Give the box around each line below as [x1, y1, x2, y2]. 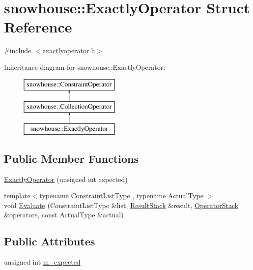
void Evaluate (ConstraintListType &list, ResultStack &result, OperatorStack [4, 200, 239, 210]
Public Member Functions [4, 150, 139, 166]
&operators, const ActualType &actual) [4, 210, 124, 220]
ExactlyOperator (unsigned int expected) [4, 174, 128, 184]
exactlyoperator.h [42, 45, 95, 56]
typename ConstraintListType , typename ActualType [39, 190, 203, 201]
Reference [4, 17, 72, 37]
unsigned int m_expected [4, 257, 81, 267]
